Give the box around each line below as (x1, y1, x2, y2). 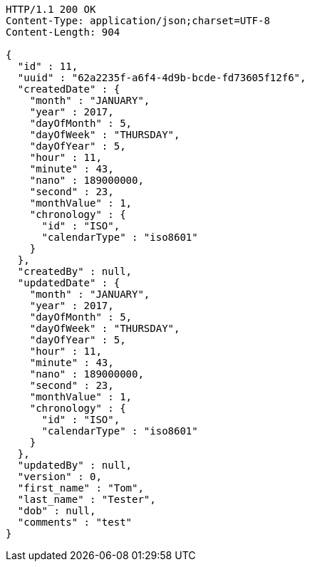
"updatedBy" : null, (17, 459, 133, 471)
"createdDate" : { (17, 83, 120, 95)
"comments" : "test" (17, 516, 133, 528)
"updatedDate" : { (17, 277, 120, 288)
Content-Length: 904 (6, 26, 120, 38)
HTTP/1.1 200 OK (6, 4, 96, 15)
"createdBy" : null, (17, 266, 133, 277)
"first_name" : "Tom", (17, 482, 144, 494)
